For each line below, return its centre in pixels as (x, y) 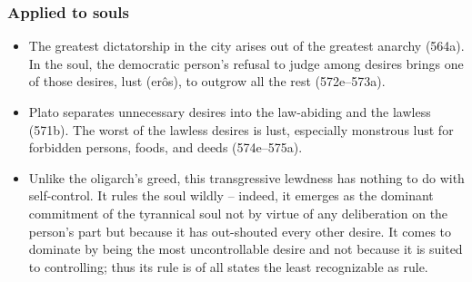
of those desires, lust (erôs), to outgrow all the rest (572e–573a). (207, 81)
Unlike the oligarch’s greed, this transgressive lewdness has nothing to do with (246, 177)
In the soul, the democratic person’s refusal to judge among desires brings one (246, 63)
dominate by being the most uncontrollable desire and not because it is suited (246, 249)
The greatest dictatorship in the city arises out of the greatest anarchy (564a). (246, 46)
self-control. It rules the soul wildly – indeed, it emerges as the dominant (231, 195)
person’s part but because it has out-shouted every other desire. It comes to (240, 231)
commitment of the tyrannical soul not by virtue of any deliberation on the (238, 213)
